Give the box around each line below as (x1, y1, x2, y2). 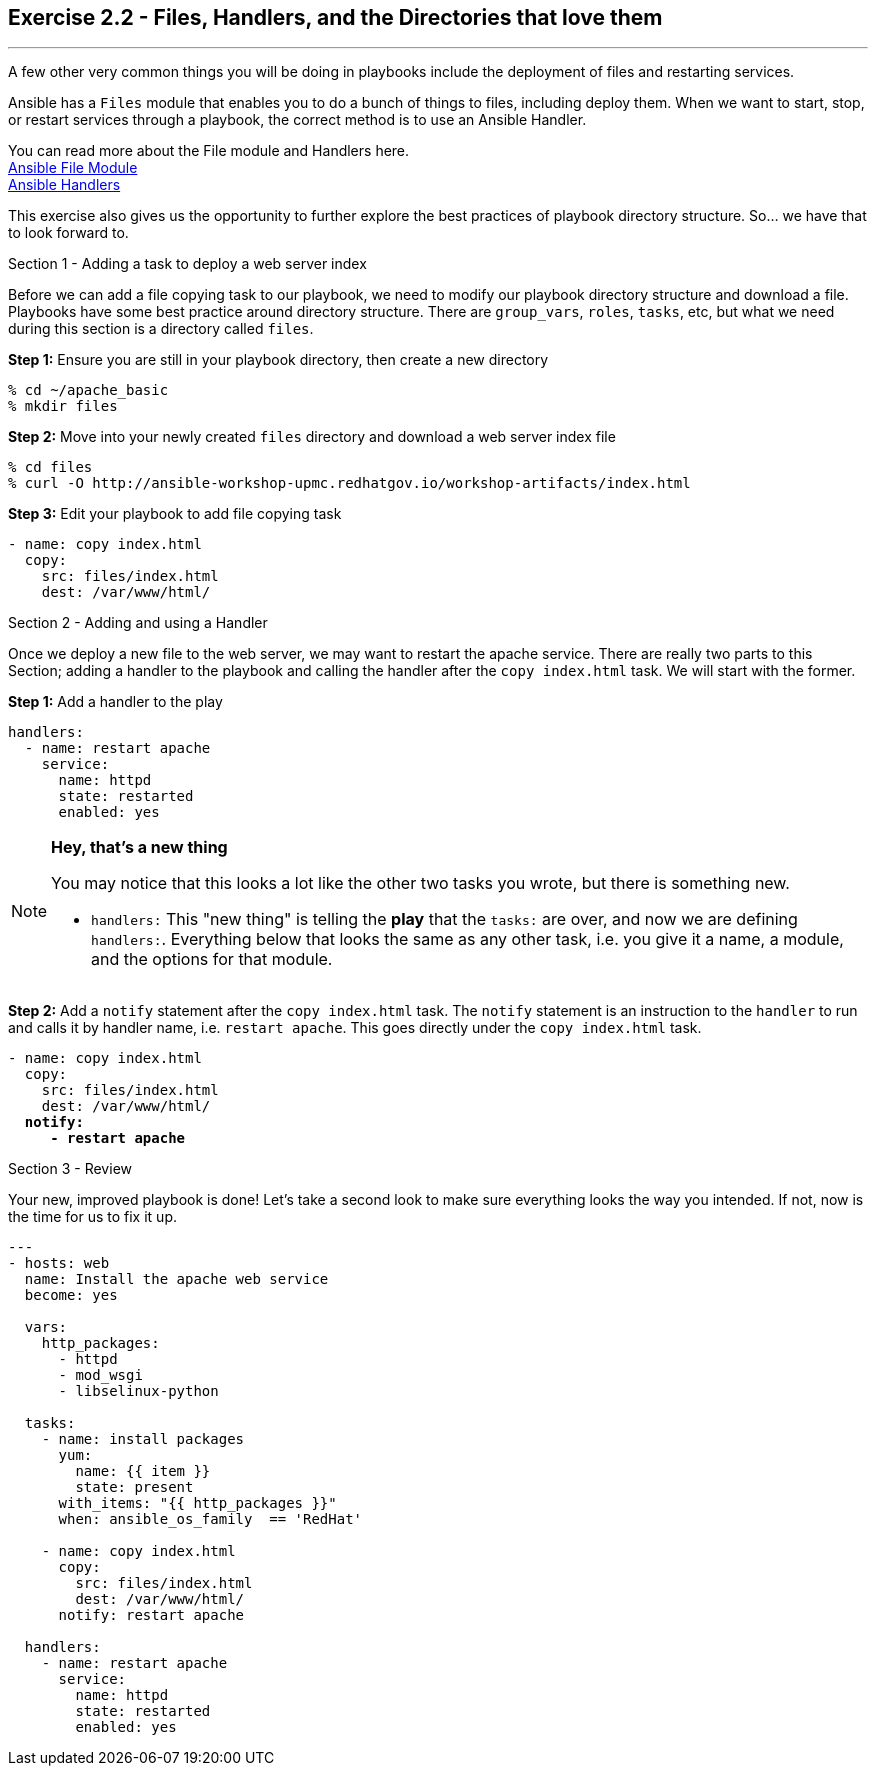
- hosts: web (8, 1255, 110, 1272)
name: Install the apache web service (24, 1271, 329, 1288)
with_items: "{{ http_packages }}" (58, 1495, 337, 1512)
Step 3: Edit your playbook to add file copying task (8, 505, 342, 523)
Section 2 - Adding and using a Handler (8, 614, 268, 632)
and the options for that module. (91, 949, 333, 970)
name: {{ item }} (75, 1463, 211, 1480)
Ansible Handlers (8, 176, 121, 194)
